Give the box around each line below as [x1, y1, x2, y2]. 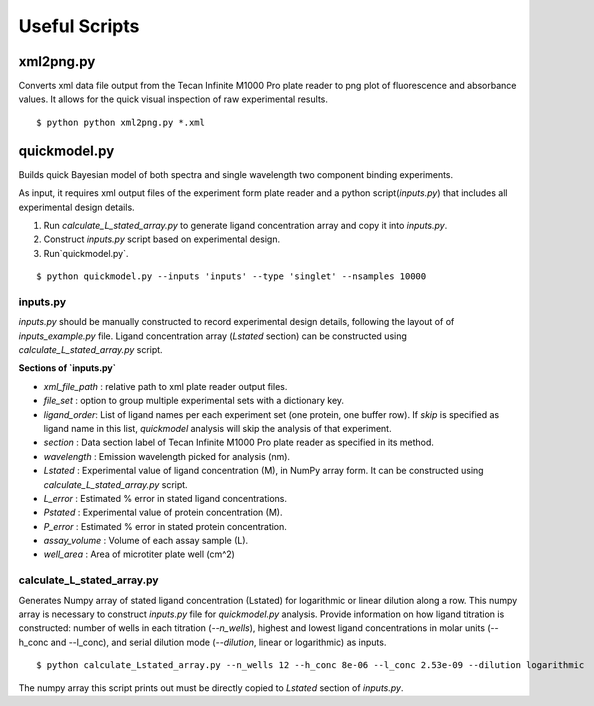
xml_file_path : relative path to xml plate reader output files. [43, 380, 288, 392]
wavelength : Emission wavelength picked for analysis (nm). [43, 450, 290, 462]
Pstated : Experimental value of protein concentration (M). [43, 506, 283, 519]
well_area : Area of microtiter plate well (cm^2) [43, 548, 235, 560]
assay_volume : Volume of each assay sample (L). [43, 535, 249, 547]
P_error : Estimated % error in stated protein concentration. [43, 520, 287, 532]
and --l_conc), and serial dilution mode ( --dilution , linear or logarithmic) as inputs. [50, 636, 387, 648]
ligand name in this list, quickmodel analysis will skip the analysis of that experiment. [43, 422, 392, 434]
